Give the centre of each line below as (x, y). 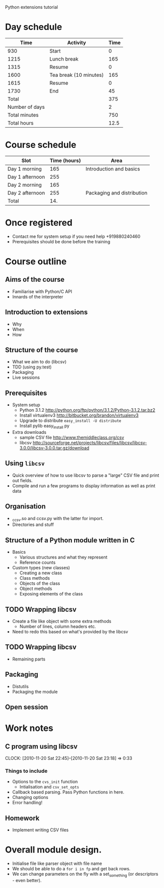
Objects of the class (40, 584)
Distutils (20, 686)
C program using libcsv (41, 746)
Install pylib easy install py (44, 427)
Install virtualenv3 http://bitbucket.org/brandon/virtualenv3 (79, 415)
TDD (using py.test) (32, 367)
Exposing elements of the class (51, 594)
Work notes (29, 728)
